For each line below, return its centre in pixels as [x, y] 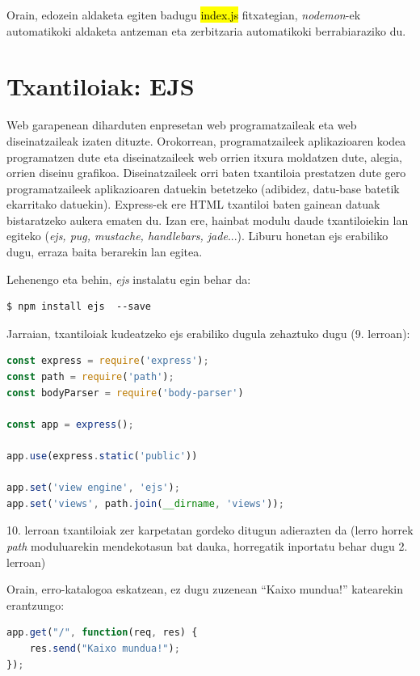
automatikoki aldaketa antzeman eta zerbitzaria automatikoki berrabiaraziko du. [206, 30]
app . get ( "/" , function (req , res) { [102, 633]
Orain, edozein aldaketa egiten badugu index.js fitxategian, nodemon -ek [184, 15]
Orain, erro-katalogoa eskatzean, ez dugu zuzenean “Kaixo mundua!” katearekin [205, 589]
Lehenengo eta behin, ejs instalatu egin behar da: [129, 279]
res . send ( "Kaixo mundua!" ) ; [105, 648]
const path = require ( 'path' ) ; [90, 377]
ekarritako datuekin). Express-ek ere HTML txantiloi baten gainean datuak [193, 204]
